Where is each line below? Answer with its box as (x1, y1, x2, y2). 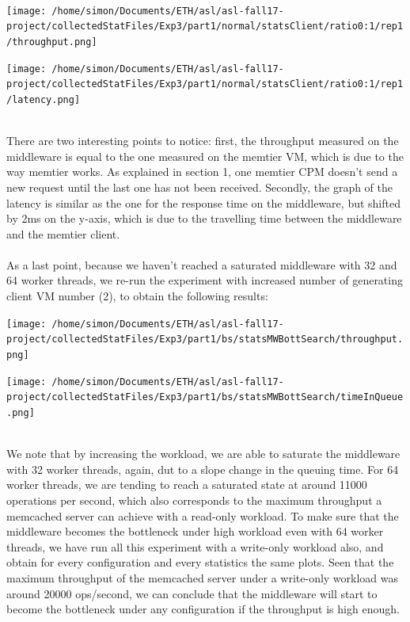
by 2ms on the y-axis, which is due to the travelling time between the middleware (6, 210, 402, 227)
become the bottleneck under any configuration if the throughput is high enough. (6, 601, 400, 617)
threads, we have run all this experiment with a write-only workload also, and (6, 538, 384, 555)
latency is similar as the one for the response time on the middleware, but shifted (6, 194, 401, 211)
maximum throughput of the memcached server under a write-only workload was (6, 569, 399, 586)
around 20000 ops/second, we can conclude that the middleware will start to (6, 585, 378, 601)
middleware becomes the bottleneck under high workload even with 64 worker (6, 523, 384, 540)
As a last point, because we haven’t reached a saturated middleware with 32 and (6, 256, 397, 273)
